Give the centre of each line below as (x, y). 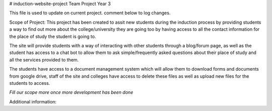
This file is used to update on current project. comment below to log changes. (90, 13)
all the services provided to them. (44, 60)
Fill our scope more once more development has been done (71, 92)
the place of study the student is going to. (53, 36)
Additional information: (33, 101)
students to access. (30, 83)
